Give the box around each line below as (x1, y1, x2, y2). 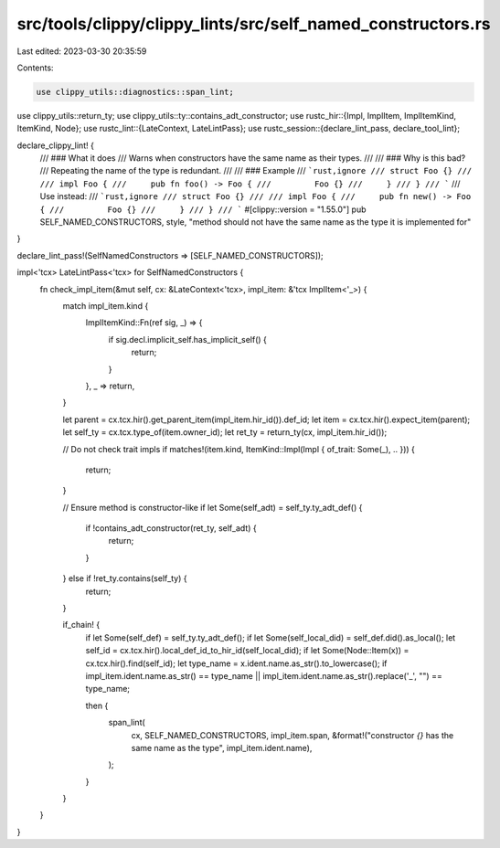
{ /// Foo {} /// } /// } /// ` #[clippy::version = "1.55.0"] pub (39, 204, 367, 215)
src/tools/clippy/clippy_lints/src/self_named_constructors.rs (16, 14, 491, 34)
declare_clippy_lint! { (16, 140, 95, 151)
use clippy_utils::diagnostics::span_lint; (36, 87, 235, 97)
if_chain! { (62, 620, 101, 631)
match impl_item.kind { (62, 300, 149, 311)
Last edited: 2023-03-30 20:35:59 (16, 46, 147, 57)
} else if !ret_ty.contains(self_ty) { (62, 573, 187, 584)
